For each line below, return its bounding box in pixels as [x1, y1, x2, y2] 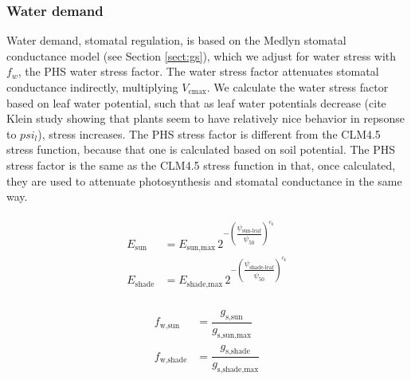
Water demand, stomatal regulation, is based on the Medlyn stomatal [6, 32, 346, 49]
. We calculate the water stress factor [206, 79, 389, 95]
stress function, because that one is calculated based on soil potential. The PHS [6, 141, 396, 158]
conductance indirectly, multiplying [6, 79, 178, 95]
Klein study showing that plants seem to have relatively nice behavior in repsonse [6, 110, 405, 127]
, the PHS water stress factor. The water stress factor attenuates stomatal [18, 63, 379, 80]
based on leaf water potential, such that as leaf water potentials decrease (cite [6, 94, 386, 111]
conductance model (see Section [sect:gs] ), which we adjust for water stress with [6, 47, 397, 64]
